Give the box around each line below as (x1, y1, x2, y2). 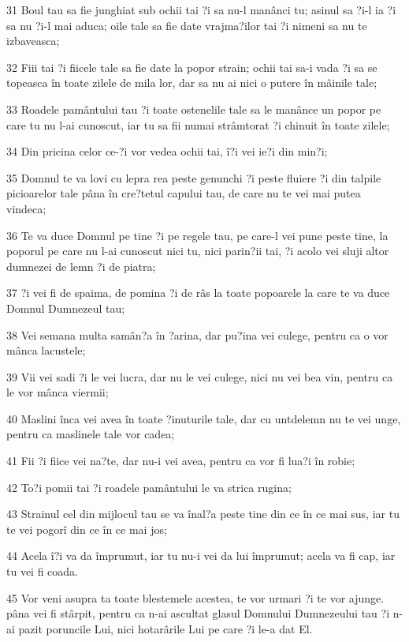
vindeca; (6, 200, 46, 216)
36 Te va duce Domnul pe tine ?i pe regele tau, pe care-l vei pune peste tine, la (6, 227, 389, 243)
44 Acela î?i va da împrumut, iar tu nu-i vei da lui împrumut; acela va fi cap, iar (6, 547, 396, 564)
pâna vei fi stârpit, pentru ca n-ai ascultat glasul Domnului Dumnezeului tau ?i (6, 605, 390, 621)
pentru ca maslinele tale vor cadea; (6, 426, 175, 442)
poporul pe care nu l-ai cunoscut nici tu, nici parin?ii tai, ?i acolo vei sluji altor (6, 242, 389, 259)
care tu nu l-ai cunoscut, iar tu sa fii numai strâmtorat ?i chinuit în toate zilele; (6, 116, 390, 133)
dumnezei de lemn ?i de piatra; (6, 257, 156, 274)
